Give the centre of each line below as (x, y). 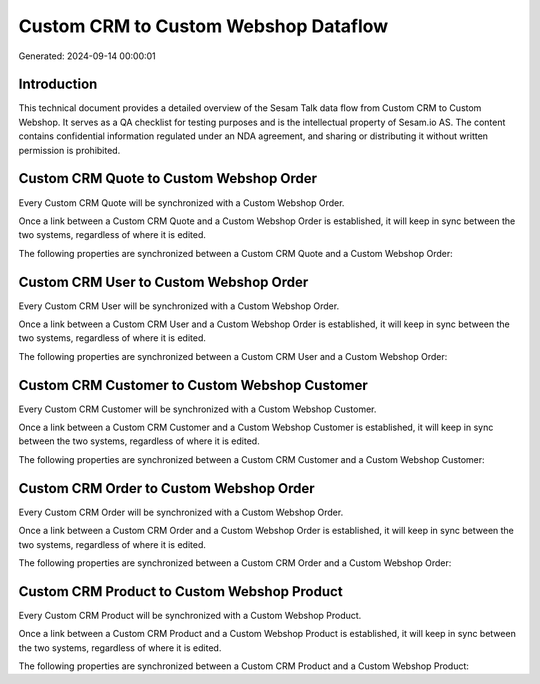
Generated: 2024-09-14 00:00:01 (87, 56)
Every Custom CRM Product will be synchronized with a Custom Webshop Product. (190, 615)
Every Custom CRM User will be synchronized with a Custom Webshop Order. (179, 306)
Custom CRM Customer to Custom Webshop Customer (193, 385)
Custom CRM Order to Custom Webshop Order (166, 488)
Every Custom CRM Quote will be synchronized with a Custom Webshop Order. (181, 202)
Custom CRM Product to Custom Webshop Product (181, 591)
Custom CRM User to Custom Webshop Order (163, 281)
